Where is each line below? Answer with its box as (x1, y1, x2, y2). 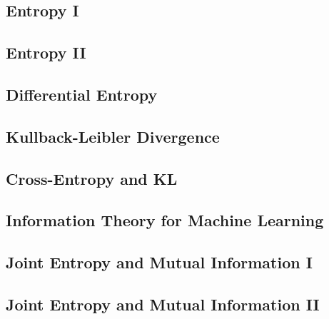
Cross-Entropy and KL (6, 167, 178, 189)
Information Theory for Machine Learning (6, 209, 324, 231)
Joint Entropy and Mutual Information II (6, 293, 320, 315)
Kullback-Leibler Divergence (6, 125, 220, 147)
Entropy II (6, 41, 86, 64)
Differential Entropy (6, 83, 158, 105)
